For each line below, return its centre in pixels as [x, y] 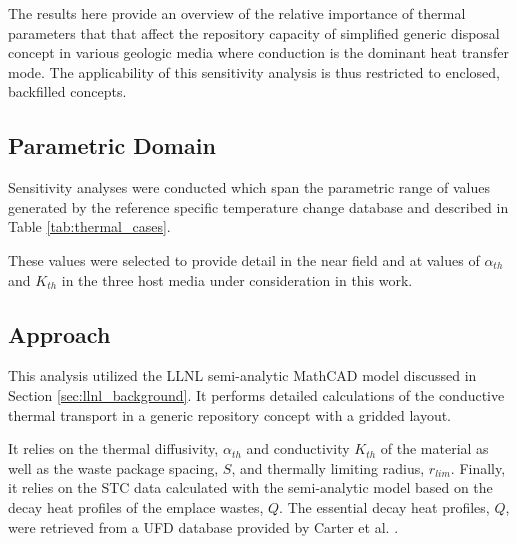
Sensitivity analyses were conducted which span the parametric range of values [249, 187]
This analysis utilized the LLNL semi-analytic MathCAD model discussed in [242, 375]
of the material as [434, 448]
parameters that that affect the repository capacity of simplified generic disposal [254, 32]
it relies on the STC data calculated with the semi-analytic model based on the [250, 487]
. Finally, [478, 467]
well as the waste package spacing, [113, 467]
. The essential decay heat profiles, [384, 506]
